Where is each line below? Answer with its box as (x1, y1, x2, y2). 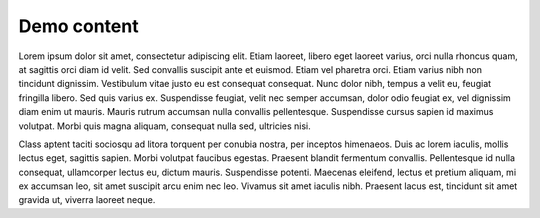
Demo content (18, 15, 139, 37)
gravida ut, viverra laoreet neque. (18, 194, 156, 206)
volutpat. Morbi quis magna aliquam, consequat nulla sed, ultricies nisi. (18, 120, 312, 132)
